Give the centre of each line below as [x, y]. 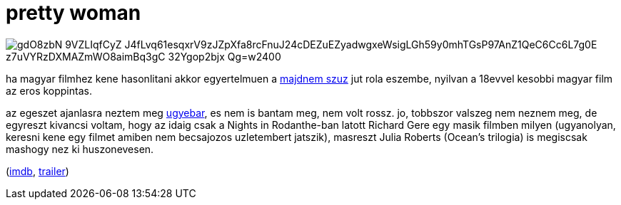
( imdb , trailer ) [37, 171]
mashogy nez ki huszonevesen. [80, 149]
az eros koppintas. [49, 90]
